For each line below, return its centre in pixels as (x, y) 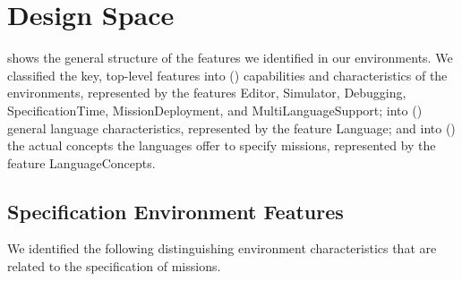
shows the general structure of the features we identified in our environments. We (230, 58)
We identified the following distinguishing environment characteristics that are (222, 248)
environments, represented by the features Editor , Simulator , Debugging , (207, 93)
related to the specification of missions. (114, 266)
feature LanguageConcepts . (81, 162)
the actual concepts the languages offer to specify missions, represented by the (222, 145)
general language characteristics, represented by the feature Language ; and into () (231, 128)
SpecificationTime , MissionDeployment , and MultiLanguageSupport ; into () (215, 110)
